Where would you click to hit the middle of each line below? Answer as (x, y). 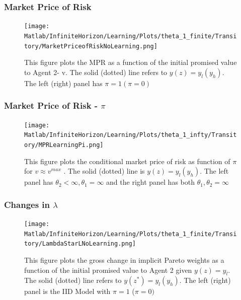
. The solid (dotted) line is (104, 171)
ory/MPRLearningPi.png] (64, 145)
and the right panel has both (150, 182)
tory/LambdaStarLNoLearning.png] (80, 244)
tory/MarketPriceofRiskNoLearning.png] (91, 46)
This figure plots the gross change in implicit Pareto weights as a (124, 259)
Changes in (27, 204)
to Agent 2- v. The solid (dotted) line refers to (96, 72)
